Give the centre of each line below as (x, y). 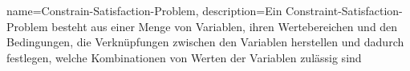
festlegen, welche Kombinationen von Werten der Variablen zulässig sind (184, 57)
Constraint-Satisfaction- (344, 10)
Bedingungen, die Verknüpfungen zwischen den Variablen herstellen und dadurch (205, 42)
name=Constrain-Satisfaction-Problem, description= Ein (144, 10)
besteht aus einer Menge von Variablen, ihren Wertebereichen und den (225, 26)
